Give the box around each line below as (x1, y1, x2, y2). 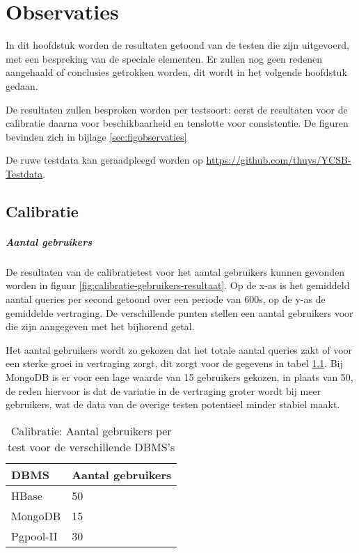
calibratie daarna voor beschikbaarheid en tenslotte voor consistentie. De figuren (6, 116, 349, 130)
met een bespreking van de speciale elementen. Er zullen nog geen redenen (6, 51, 323, 65)
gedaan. (6, 78, 38, 93)
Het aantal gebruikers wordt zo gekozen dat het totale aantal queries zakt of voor (6, 342, 353, 357)
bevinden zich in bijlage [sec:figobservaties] (6, 129, 187, 143)
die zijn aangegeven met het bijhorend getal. (6, 319, 195, 334)
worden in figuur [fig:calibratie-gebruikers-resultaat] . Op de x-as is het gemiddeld (6, 278, 350, 293)
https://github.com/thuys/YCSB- (206, 153, 351, 167)
